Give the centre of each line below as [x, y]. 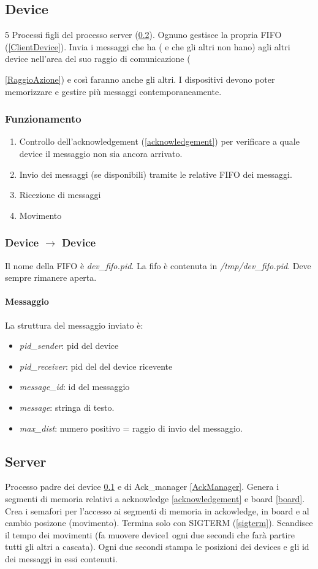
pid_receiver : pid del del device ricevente [96, 366]
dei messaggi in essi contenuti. [61, 558]
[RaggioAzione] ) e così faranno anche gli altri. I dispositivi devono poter [140, 79]
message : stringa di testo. [67, 407]
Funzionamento [43, 119]
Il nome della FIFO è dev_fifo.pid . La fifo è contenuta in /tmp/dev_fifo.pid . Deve [158, 265]
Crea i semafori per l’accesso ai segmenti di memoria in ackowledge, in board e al [157, 510]
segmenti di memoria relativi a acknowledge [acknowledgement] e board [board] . [155, 498]
